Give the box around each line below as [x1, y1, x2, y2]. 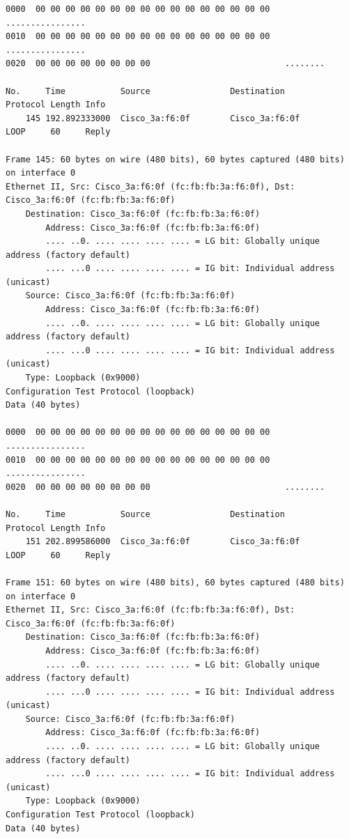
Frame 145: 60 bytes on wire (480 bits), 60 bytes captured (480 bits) [6, 154, 345, 164]
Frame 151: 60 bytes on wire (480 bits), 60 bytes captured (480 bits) [6, 577, 345, 587]
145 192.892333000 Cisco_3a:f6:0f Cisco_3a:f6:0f [25, 113, 300, 123]
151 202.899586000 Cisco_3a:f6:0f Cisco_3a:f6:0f [25, 537, 300, 547]
